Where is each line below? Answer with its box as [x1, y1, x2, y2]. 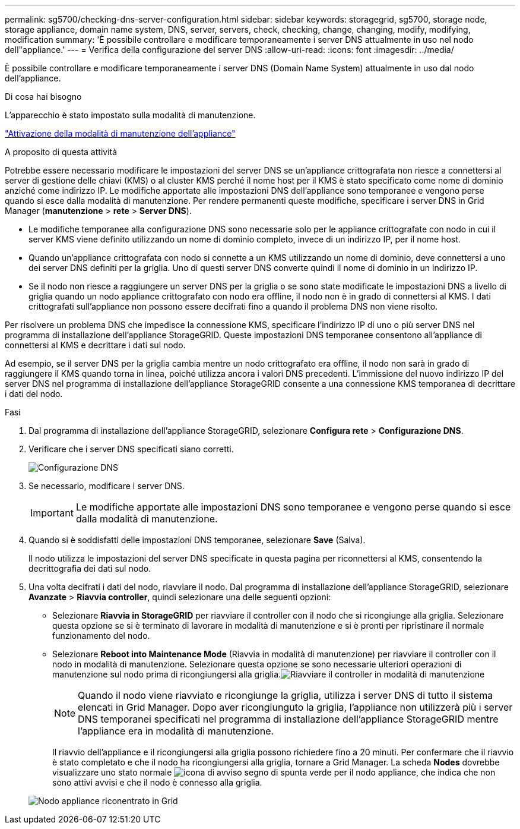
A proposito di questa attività [5, 147, 118, 157]
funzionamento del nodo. [52, 631, 150, 641]
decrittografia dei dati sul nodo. [28, 563, 151, 573]
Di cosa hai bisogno [5, 92, 82, 102]
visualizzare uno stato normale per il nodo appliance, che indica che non [52, 767, 496, 777]
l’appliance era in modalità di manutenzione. [78, 725, 274, 737]
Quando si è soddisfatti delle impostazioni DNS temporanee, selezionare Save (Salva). [28, 535, 366, 545]
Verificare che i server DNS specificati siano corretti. [28, 444, 234, 454]
